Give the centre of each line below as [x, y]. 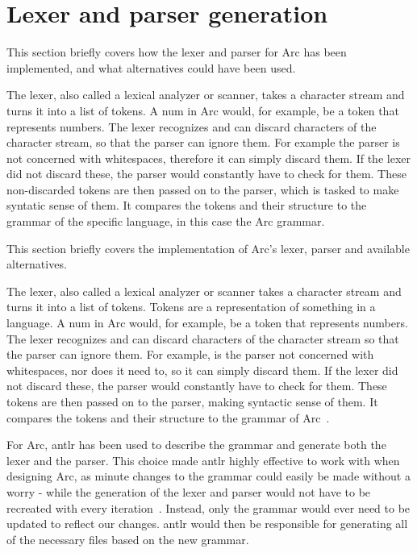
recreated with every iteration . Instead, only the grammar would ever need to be [208, 507]
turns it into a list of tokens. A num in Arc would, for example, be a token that [203, 110]
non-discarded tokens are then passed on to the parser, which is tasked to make [203, 189]
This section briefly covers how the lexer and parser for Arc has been [177, 52]
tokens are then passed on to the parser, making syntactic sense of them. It [192, 401]
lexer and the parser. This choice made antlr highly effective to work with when [203, 460]
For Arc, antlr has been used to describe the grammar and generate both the [196, 445]
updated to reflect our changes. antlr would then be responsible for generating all [207, 524]
